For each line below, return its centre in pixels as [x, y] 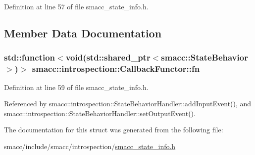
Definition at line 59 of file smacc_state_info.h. [76, 87]
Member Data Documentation [83, 33]
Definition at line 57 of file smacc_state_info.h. [76, 6]
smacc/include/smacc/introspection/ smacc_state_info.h [90, 146]
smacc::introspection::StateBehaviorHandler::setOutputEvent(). [100, 113]
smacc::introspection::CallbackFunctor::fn [116, 69]
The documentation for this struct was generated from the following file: [114, 130]
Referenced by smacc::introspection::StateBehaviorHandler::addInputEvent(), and [128, 104]
